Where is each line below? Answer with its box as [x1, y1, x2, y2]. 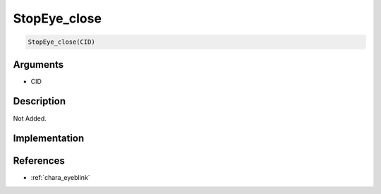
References [13, 155, 65, 167]
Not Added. [13, 114, 47, 123]
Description [13, 95, 66, 107]
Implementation [13, 133, 85, 145]
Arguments [13, 59, 64, 71]
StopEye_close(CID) [28, 38, 95, 46]
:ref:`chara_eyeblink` [30, 174, 91, 182]
